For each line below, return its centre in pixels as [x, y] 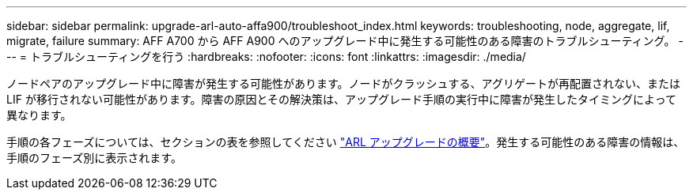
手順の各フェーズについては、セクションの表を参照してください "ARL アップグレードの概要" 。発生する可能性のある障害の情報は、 [346, 142]
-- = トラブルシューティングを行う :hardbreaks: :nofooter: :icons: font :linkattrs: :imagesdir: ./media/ [266, 57]
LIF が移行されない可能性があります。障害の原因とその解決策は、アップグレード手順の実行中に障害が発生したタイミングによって [341, 99]
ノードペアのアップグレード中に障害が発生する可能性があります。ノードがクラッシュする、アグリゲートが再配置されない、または [343, 83]
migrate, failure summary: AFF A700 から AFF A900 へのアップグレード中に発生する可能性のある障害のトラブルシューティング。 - [345, 41]
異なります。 [39, 115]
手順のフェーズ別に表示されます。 [94, 158]
